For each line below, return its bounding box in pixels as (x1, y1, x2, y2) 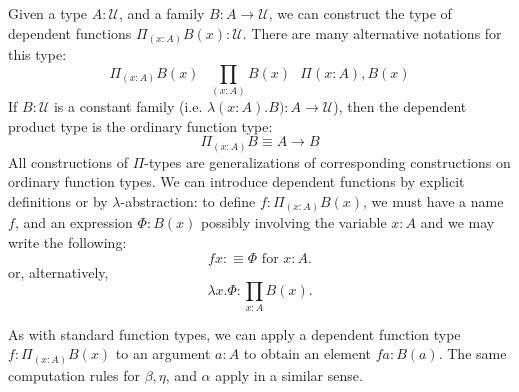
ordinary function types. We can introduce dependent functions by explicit (8, 171, 465, 192)
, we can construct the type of (268, 3, 452, 23)
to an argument (115, 343, 211, 364)
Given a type (8, 3, 88, 23)
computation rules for (8, 364, 141, 385)
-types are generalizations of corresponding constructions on (144, 151, 511, 172)
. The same (438, 343, 507, 364)
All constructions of (8, 151, 128, 172)
